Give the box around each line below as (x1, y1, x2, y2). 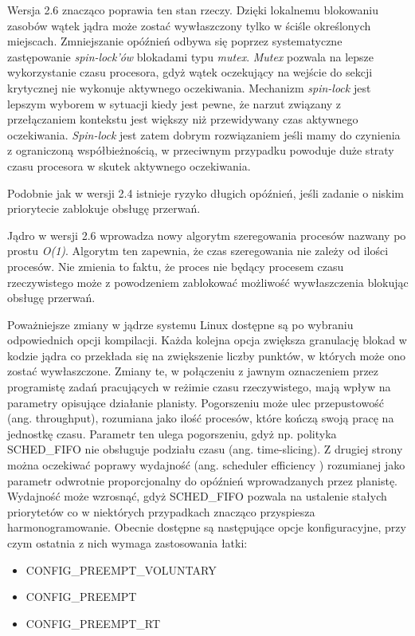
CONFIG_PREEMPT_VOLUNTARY (25, 561, 217, 578)
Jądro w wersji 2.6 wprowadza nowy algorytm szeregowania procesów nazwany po (7, 226, 406, 243)
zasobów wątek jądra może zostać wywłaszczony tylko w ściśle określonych (7, 17, 371, 33)
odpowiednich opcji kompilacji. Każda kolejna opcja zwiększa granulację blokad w (7, 332, 407, 348)
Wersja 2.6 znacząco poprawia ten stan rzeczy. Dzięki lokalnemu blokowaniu (7, 2, 378, 18)
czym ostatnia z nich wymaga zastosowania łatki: (7, 535, 248, 551)
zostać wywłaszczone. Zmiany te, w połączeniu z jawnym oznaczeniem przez (7, 363, 379, 379)
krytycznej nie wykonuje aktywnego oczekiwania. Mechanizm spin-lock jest (7, 79, 371, 96)
